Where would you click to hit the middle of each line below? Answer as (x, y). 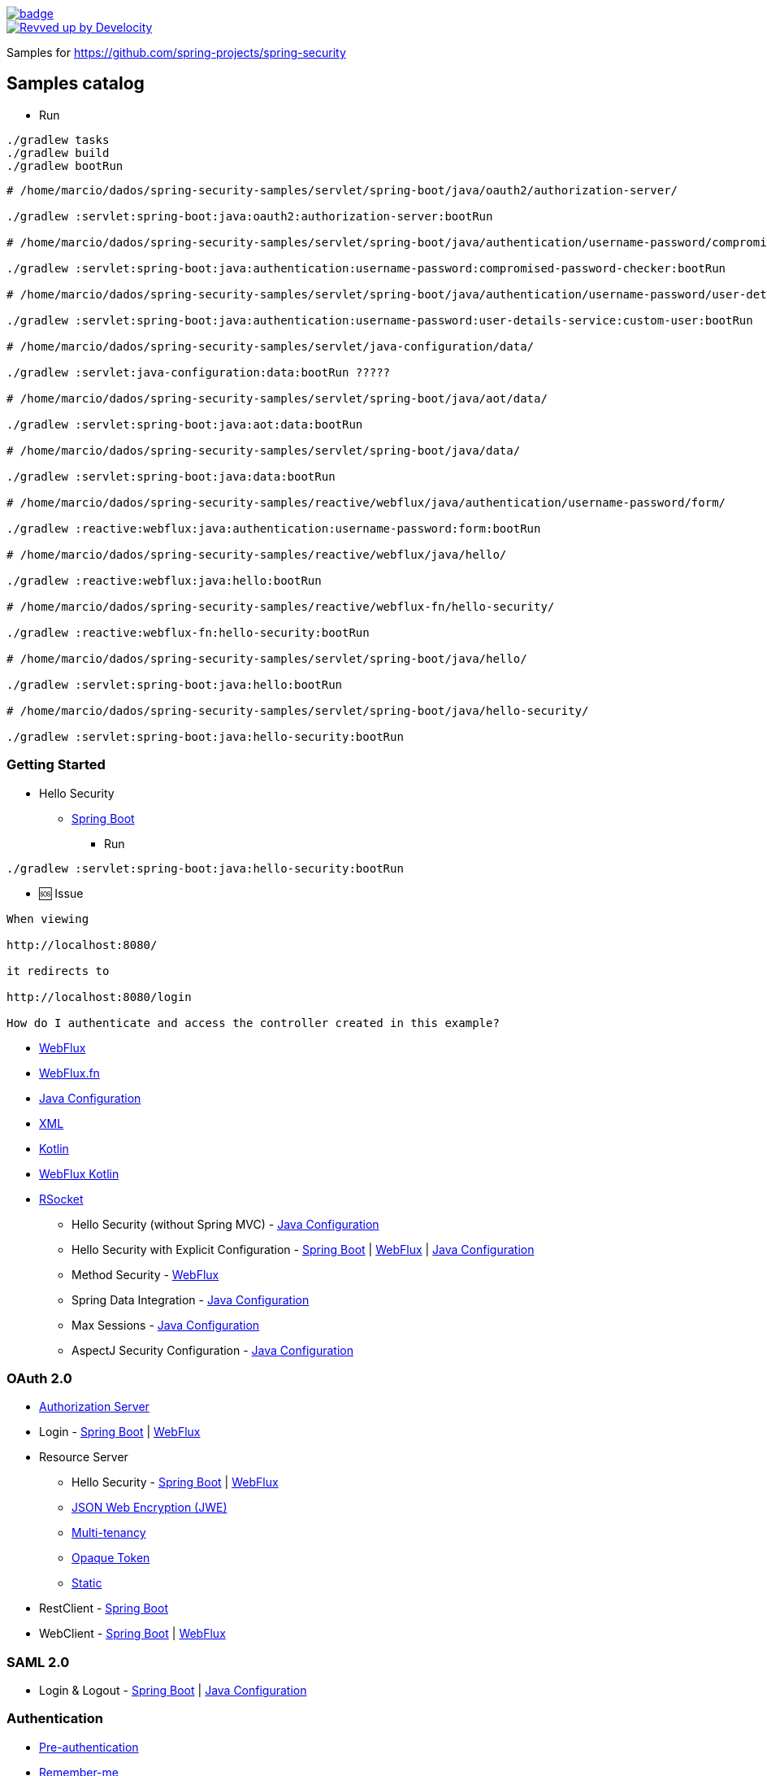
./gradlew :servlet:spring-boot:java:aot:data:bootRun (185, 424)
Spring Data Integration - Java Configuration (191, 1299)
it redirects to (58, 971)
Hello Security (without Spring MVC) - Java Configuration (225, 1224)
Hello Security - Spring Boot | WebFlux (175, 1482)
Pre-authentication (89, 1747)
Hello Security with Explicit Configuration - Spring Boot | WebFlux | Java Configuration (303, 1249)
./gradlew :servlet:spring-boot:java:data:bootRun (171, 476)
